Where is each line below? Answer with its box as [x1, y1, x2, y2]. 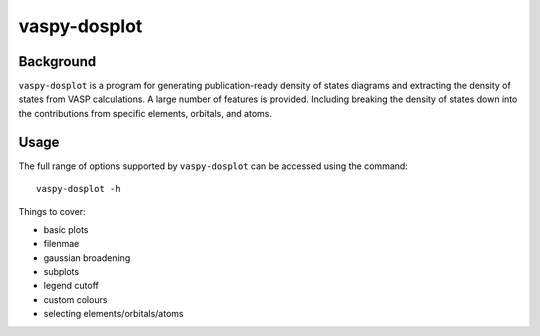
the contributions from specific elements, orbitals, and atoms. [18, 107, 273, 119]
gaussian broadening [43, 251, 131, 264]
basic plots [43, 223, 89, 235]
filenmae [43, 238, 80, 250]
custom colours [43, 293, 108, 305]
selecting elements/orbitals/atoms [43, 308, 184, 320]
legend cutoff [43, 280, 100, 292]
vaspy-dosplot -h [36, 183, 121, 195]
